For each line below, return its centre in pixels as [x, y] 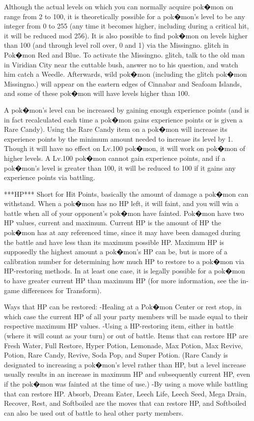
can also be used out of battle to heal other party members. [94, 412]
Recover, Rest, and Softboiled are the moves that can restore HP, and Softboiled [125, 403]
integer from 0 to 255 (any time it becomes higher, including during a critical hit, [127, 26]
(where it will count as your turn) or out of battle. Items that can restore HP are [126, 335]
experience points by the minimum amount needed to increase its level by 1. [119, 138]
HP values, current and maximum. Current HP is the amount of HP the [113, 223]
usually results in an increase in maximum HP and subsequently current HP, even [127, 374]
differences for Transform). [62, 290]
